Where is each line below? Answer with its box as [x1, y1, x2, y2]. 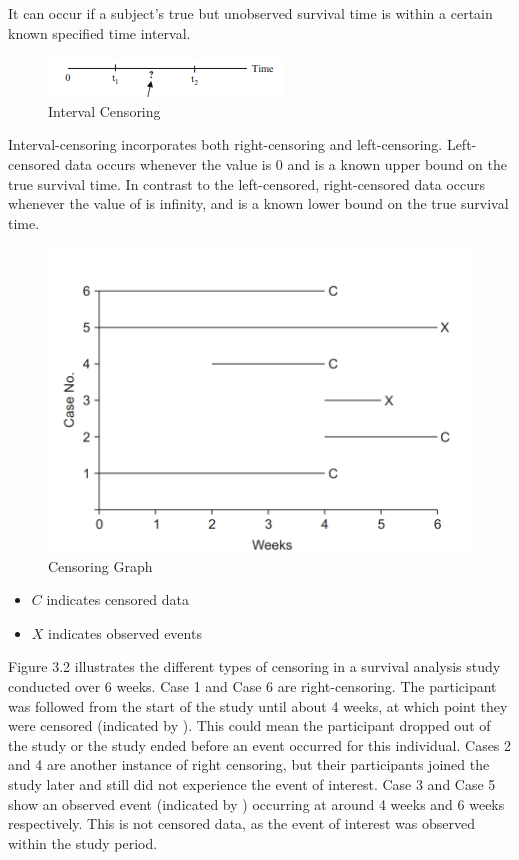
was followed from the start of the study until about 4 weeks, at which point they [8, 695, 508, 716]
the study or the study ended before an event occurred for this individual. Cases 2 [8, 734, 512, 755]
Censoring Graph [48, 555, 153, 576]
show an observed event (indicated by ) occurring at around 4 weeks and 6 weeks [8, 793, 505, 814]
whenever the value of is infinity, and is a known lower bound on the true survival [8, 193, 509, 214]
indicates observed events [48, 622, 202, 643]
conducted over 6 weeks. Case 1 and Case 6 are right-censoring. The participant [8, 675, 497, 696]
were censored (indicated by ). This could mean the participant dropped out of [8, 715, 491, 736]
